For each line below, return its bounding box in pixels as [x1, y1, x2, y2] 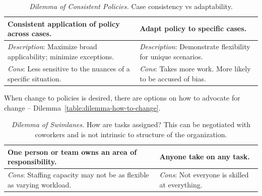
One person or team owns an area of [8, 146, 137, 157]
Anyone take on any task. [159, 151, 250, 162]
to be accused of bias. [140, 73, 206, 84]
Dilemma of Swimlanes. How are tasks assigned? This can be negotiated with [11, 119, 251, 130]
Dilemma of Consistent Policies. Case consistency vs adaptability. [29, 1, 233, 11]
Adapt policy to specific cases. [140, 23, 247, 34]
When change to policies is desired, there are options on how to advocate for [4, 92, 240, 103]
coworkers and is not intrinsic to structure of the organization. [35, 129, 227, 139]
